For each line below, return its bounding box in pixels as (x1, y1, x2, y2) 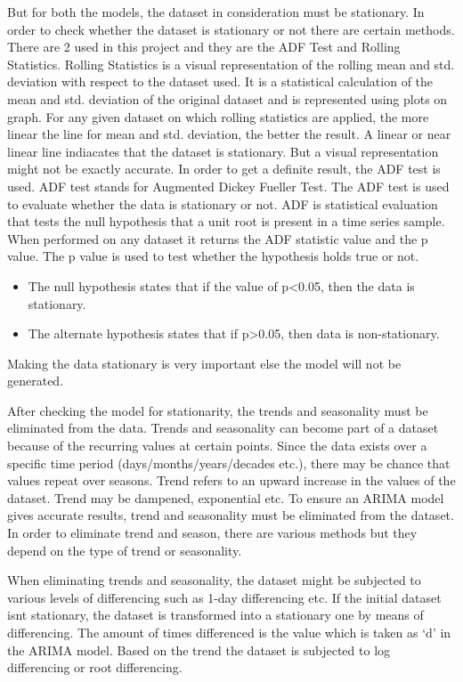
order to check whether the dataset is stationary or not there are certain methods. (7, 20, 455, 38)
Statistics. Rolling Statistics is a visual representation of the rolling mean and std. (7, 54, 455, 73)
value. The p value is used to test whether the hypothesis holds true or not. (7, 247, 419, 265)
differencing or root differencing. (7, 658, 183, 677)
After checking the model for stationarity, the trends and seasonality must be (7, 401, 428, 419)
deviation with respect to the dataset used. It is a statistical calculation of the (7, 72, 434, 91)
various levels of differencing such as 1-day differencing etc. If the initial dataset (7, 588, 442, 606)
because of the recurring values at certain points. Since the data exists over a (7, 436, 427, 455)
